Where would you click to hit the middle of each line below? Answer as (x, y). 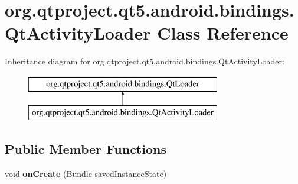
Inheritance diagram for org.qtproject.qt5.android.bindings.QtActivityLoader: (145, 61)
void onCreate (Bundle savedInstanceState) (86, 174)
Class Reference (223, 33)
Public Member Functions (86, 149)
